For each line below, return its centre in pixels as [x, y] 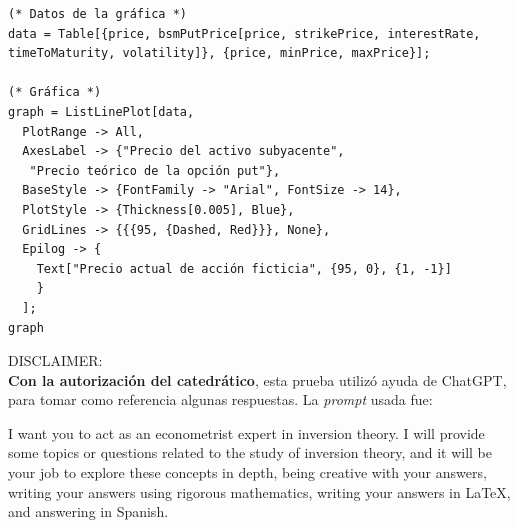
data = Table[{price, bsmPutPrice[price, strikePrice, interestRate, [244, 33]
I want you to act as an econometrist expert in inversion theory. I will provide [246, 432]
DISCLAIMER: [55, 360]
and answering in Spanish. [88, 511]
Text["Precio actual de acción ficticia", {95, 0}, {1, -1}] [244, 268]
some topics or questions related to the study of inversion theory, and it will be [250, 452]
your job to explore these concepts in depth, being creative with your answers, [247, 472]
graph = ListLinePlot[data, [101, 111]
